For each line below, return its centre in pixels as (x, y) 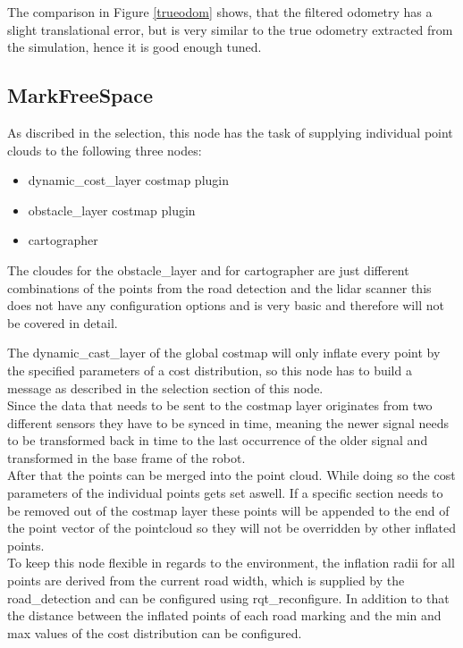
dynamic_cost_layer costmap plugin (128, 180)
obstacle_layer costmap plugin (112, 210)
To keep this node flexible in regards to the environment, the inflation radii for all (231, 563)
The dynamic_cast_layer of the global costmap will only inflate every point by (224, 353)
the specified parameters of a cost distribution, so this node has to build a (210, 370)
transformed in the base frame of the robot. (126, 457)
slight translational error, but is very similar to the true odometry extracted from (230, 29)
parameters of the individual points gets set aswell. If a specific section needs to (225, 493)
